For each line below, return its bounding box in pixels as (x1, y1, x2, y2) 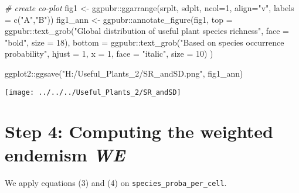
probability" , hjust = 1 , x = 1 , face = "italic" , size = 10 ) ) (5, 47, 213, 60)
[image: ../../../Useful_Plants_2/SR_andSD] (5, 88, 181, 96)
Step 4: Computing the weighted (5, 119, 273, 143)
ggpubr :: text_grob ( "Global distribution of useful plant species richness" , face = (5, 25, 289, 37)
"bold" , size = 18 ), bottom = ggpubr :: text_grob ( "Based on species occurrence (5, 36, 284, 48)
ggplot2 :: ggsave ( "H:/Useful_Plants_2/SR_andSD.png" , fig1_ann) (5, 67, 243, 79)
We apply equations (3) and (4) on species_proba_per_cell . (5, 176, 227, 188)
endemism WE (5, 142, 125, 167)
